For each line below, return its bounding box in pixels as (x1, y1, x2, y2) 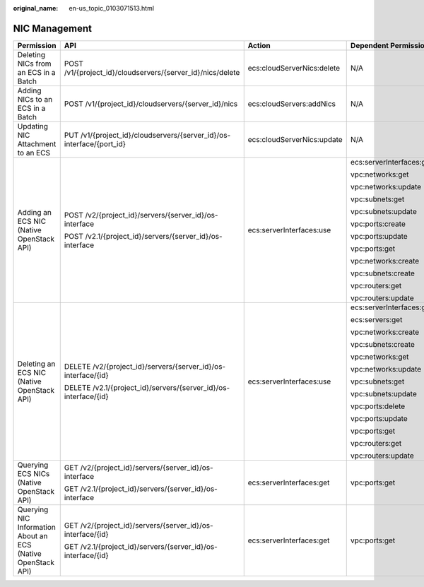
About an (17, 530, 48, 540)
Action (247, 40, 271, 50)
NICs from (17, 59, 52, 69)
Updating (17, 121, 49, 131)
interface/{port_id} (64, 138, 126, 148)
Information (17, 522, 56, 532)
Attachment (17, 138, 57, 148)
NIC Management (13, 22, 92, 35)
